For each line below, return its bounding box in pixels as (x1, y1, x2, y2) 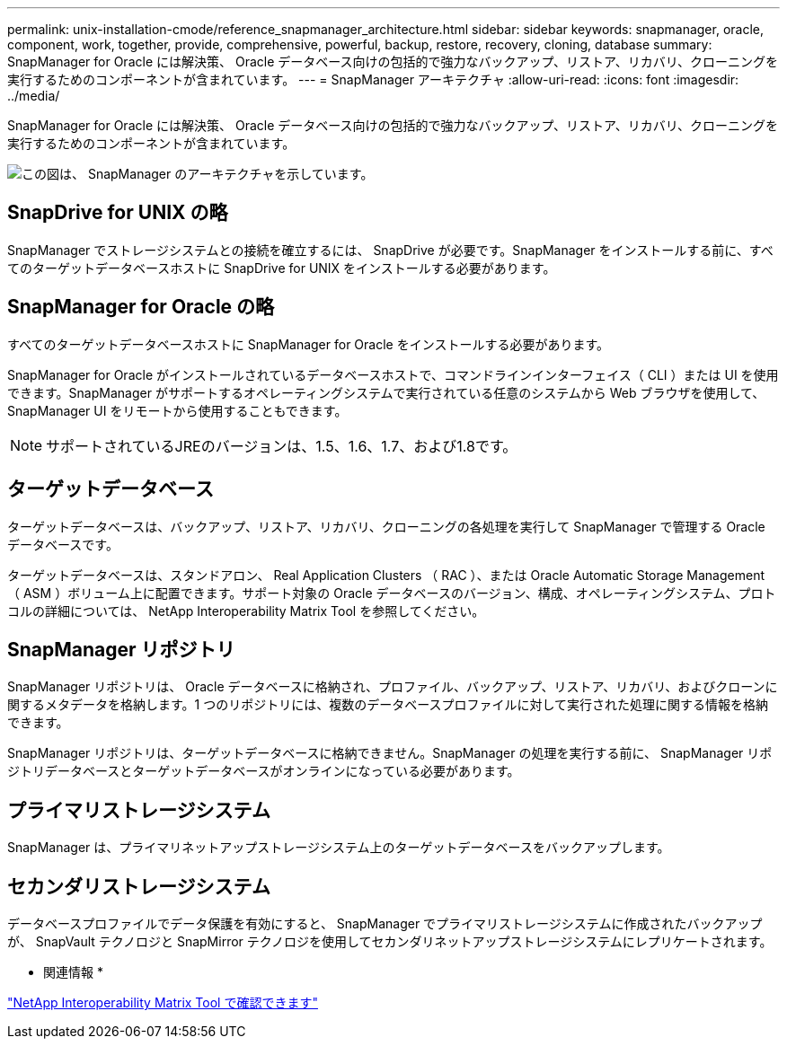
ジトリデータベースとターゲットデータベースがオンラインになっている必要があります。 (7, 763, 520, 779)
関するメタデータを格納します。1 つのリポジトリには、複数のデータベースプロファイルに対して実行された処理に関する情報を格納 (7, 697, 769, 713)
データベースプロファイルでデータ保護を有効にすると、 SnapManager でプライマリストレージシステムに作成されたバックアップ (7, 916, 763, 932)
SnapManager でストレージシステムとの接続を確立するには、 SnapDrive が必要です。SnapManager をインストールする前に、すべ (7, 242, 774, 258)
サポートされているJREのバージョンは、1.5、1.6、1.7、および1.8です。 (46, 436, 517, 455)
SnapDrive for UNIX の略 (7, 201, 228, 224)
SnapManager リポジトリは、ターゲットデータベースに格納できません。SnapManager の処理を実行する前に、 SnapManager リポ (7, 745, 773, 761)
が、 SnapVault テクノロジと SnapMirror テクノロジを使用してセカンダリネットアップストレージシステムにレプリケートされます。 (7, 934, 773, 950)
